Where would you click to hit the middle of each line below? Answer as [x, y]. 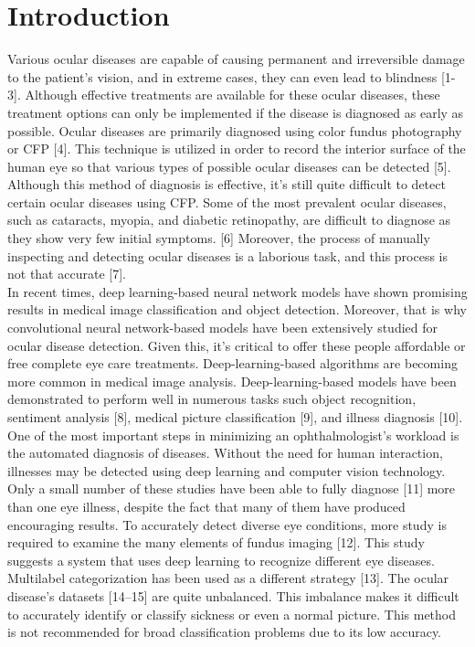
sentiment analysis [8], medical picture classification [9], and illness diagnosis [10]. [235, 417]
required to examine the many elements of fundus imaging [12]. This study [216, 542]
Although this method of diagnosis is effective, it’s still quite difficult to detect [227, 184]
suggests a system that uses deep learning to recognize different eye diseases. [221, 560]
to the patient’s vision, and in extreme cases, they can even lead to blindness [222, 76]
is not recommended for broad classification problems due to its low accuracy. [225, 632]
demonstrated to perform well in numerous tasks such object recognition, [212, 399]
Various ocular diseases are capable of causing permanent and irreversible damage [236, 59]
